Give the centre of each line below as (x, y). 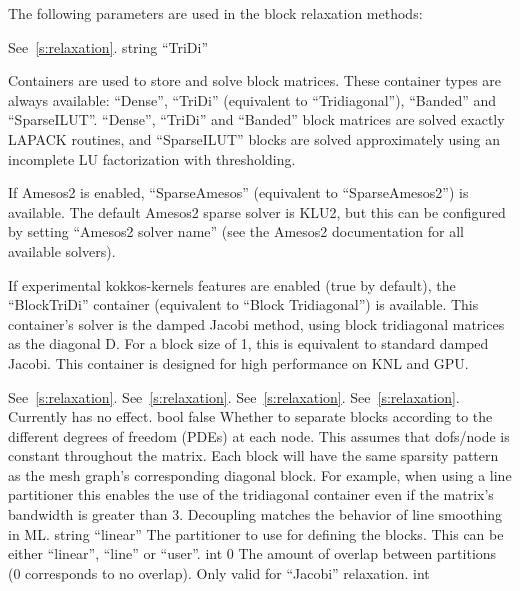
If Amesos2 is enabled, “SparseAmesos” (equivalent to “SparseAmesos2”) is (238, 192)
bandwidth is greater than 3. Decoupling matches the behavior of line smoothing (255, 514)
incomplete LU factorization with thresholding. (152, 158)
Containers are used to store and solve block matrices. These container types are (255, 80)
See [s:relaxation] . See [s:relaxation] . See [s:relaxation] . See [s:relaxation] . (234, 396)
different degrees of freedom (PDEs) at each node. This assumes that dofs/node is (259, 435)
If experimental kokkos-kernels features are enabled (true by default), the (232, 284)
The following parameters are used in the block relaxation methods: (215, 13)
